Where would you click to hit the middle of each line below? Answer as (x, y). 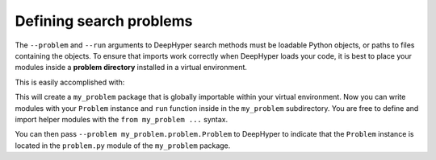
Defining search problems (104, 21)
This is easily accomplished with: (70, 82)
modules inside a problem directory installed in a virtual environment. (131, 68)
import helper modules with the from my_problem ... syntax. (122, 119)
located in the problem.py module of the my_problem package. (123, 146)
